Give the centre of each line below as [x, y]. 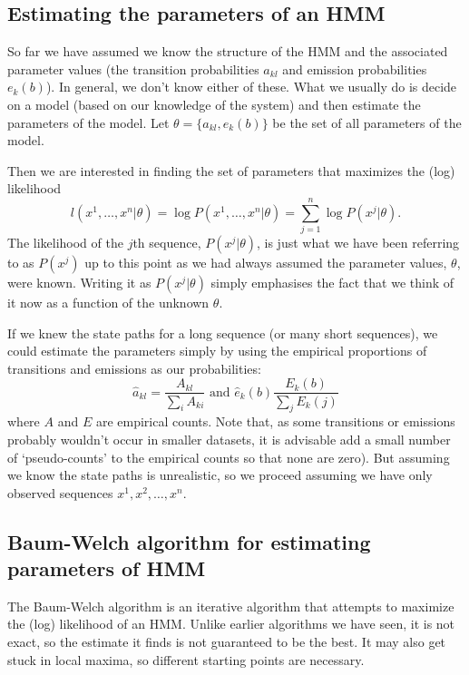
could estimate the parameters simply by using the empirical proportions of [217, 351]
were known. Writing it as [79, 283]
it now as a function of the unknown [108, 303]
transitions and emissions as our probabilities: [134, 368]
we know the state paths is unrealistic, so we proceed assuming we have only [220, 475]
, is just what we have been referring [358, 243]
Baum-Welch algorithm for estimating [189, 541]
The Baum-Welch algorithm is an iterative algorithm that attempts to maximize [231, 606]
